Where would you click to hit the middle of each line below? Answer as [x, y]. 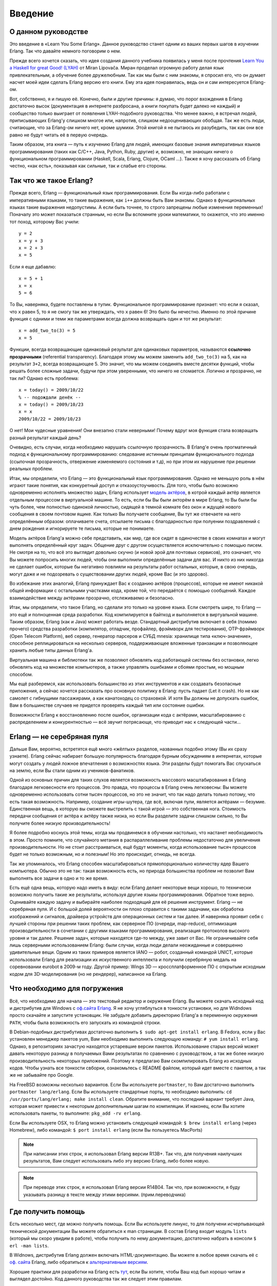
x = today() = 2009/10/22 [51, 390]
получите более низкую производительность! [60, 823]
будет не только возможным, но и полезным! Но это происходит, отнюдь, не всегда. [103, 854]
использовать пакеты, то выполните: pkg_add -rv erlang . [76, 1113]
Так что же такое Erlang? [51, 181]
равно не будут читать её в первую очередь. [59, 135]
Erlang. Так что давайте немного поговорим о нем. [65, 51]
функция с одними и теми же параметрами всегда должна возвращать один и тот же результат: [116, 319]
